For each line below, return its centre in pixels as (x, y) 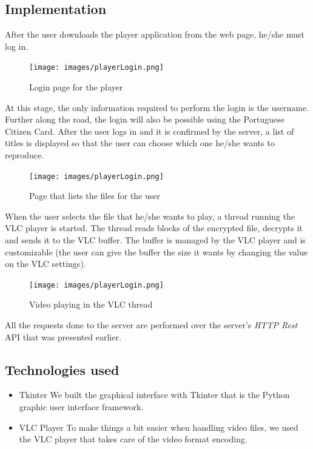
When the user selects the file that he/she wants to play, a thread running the (150, 216)
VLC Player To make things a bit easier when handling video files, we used (159, 427)
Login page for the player (76, 87)
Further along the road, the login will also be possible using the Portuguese (145, 119)
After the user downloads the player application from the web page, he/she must (155, 34)
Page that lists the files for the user (95, 196)
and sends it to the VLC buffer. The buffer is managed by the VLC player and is (155, 240)
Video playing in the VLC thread (91, 304)
